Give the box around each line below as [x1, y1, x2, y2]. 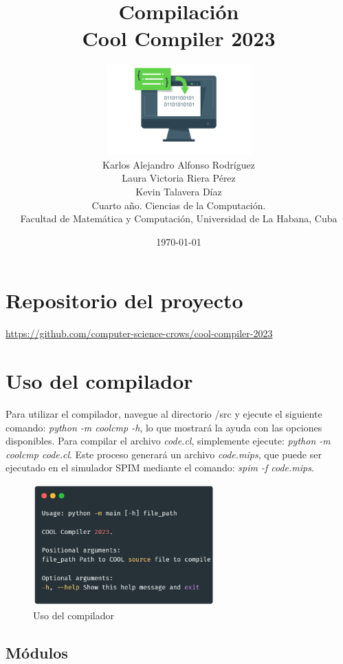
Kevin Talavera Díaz [135, 184, 222, 198]
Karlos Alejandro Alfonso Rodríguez [102, 157, 255, 171]
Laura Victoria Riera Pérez [122, 171, 236, 185]
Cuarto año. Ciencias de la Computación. [91, 197, 266, 212]
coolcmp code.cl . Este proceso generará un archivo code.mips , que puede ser [5, 447, 322, 461]
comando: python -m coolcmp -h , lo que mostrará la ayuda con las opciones [5, 420, 322, 434]
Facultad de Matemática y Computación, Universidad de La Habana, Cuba [20, 211, 338, 226]
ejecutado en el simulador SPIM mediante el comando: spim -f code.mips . [5, 460, 314, 475]
